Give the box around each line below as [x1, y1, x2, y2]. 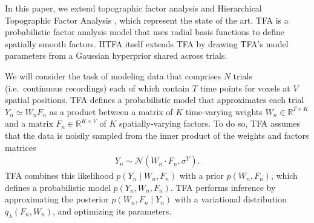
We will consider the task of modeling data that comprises [5, 69, 221, 82]
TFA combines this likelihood [5, 169, 114, 182]
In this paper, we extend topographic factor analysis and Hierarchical [5, 2, 262, 14]
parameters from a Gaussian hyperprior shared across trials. [5, 49, 227, 62]
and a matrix [5, 117, 53, 130]
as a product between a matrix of [49, 105, 173, 118]
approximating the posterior [5, 193, 109, 205]
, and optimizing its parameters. [53, 204, 172, 217]
